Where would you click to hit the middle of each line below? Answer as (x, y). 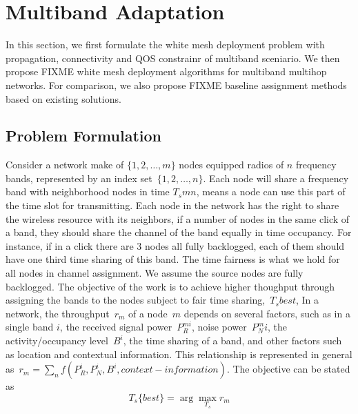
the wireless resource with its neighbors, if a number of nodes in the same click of (178, 218)
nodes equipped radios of (231, 165)
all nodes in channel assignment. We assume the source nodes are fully (155, 273)
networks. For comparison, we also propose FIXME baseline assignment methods (176, 85)
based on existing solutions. (63, 98)
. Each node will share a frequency (276, 178)
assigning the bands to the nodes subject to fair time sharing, (136, 300)
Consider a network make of (65, 165)
